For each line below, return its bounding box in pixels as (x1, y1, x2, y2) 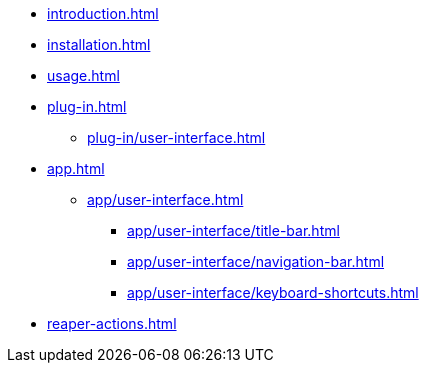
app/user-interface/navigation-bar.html (127, 253, 385, 270)
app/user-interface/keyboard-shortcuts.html (127, 284, 419, 301)
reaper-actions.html (47, 315, 177, 332)
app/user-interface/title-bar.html (127, 222, 340, 239)
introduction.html (47, 5, 159, 22)
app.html (47, 160, 105, 177)
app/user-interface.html (87, 191, 244, 208)
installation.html (47, 36, 151, 53)
